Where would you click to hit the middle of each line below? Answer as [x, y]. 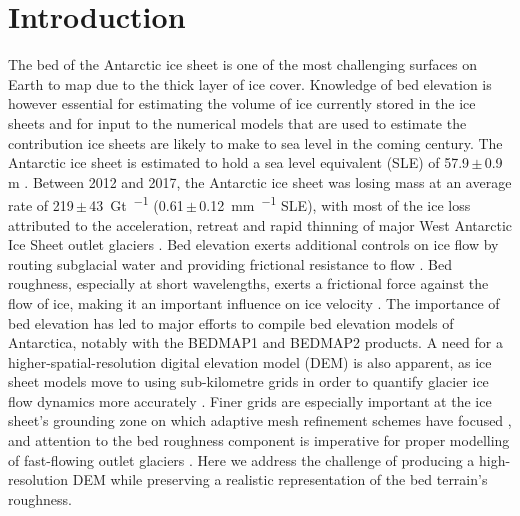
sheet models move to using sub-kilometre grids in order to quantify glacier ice [248, 381]
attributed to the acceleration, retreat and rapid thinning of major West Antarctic [260, 224]
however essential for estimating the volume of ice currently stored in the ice [242, 103]
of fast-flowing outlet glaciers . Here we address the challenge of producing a [241, 459]
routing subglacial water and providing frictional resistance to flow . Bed [230, 263]
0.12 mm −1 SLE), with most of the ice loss [335, 203]
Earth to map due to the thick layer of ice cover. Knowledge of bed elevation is [250, 83]
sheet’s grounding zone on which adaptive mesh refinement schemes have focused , [260, 420]
